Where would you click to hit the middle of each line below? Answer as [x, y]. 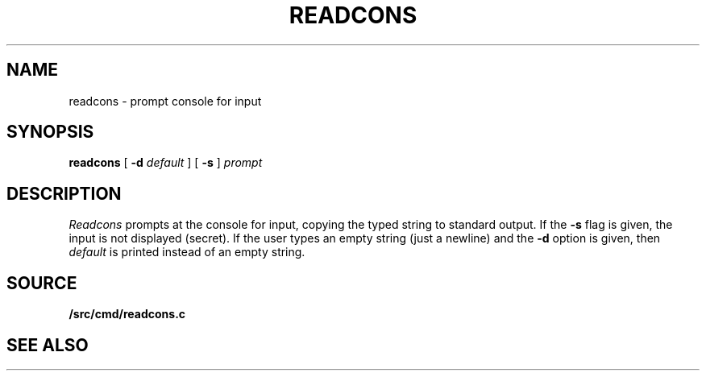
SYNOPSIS [50, 132]
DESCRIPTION [64, 193]
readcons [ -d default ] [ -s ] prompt [166, 163]
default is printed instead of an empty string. [187, 252]
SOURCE [42, 283]
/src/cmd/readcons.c [127, 314]
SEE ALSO [48, 345]
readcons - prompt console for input [165, 101]
